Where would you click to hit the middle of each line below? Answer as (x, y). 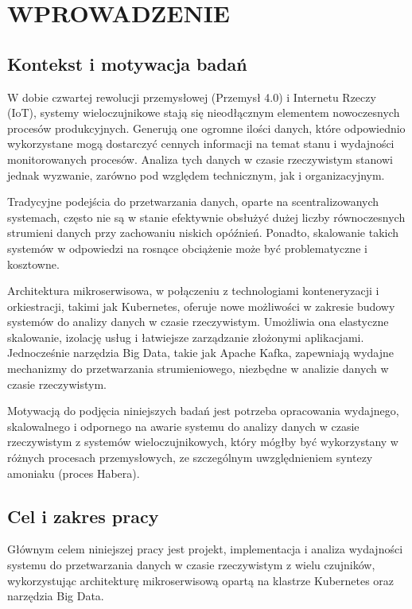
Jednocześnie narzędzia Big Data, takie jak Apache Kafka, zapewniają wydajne (201, 353)
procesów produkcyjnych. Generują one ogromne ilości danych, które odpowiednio (206, 128)
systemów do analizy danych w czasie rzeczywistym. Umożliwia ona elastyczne (198, 322)
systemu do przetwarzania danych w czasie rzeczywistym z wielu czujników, (191, 565)
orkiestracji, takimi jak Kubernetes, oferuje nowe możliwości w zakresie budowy (201, 306)
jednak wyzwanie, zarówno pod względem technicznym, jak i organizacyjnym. (196, 175)
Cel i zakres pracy (83, 516)
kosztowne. (33, 264)
